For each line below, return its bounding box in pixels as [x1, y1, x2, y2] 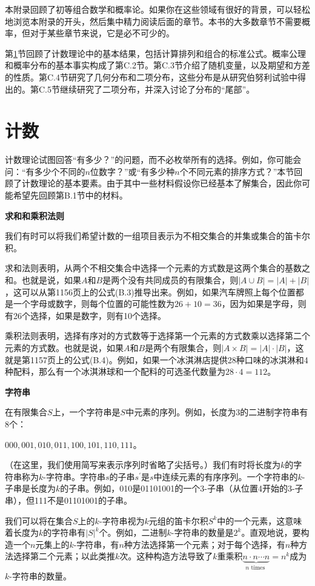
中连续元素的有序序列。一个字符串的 [153, 470, 298, 482]
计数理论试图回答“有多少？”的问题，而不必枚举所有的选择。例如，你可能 [5, 153, 293, 166]
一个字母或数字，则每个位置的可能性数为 [13, 297, 174, 310]
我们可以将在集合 [5, 514, 73, 527]
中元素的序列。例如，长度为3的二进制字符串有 [125, 406, 308, 418]
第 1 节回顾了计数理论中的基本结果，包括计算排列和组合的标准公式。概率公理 [5, 47, 306, 59]
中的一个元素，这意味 [217, 514, 302, 527]
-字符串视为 [99, 514, 145, 527]
